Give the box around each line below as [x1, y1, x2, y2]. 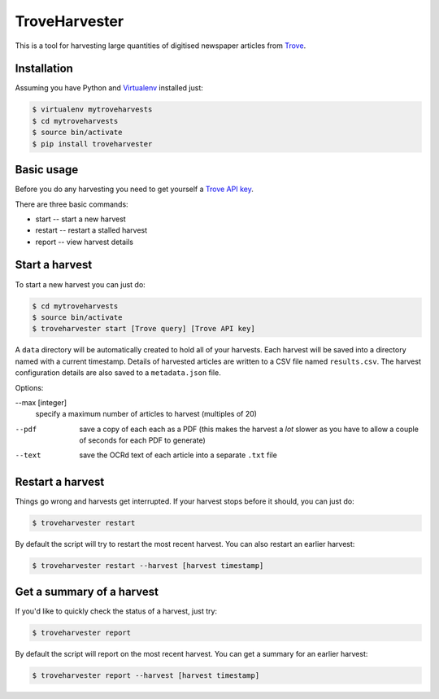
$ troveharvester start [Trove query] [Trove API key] [32, 324, 255, 334]
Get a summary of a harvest [15, 584, 159, 598]
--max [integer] [15, 397, 67, 407]
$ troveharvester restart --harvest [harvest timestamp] [32, 561, 264, 570]
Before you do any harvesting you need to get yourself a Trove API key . [15, 184, 254, 194]
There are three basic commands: [15, 199, 129, 209]
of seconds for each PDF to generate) [79, 435, 206, 445]
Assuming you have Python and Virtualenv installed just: [15, 83, 203, 93]
